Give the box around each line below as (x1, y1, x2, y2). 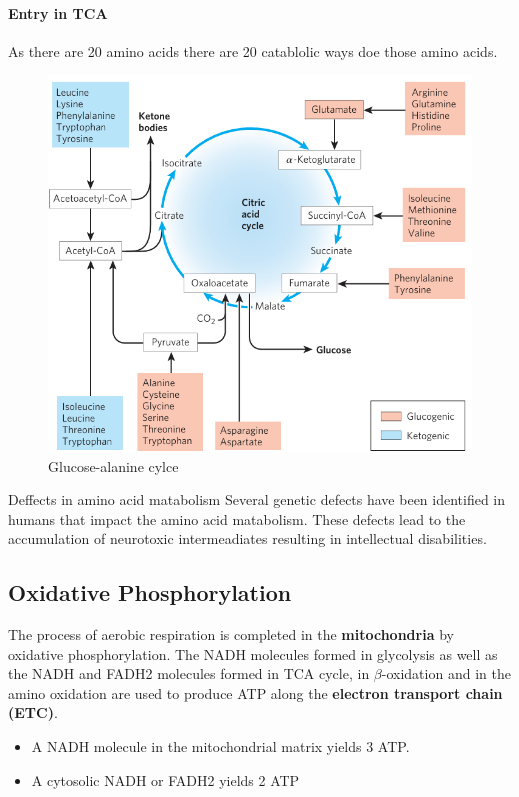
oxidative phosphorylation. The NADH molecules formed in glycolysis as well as (8, 643, 498, 664)
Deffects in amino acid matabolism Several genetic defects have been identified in (8, 489, 506, 510)
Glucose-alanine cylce (48, 455, 179, 476)
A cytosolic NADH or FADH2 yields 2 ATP (31, 769, 300, 790)
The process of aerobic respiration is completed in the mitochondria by (8, 624, 454, 645)
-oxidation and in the (381, 663, 511, 684)
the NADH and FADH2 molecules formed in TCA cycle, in (8, 663, 370, 684)
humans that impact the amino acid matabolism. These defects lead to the (8, 508, 466, 529)
